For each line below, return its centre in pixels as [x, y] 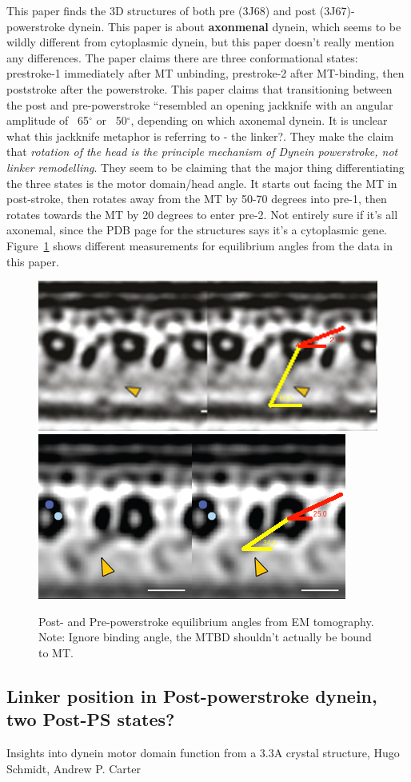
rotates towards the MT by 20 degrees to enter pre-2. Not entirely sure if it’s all [202, 214]
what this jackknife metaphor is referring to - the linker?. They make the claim [200, 136]
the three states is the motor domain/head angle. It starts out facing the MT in [202, 183]
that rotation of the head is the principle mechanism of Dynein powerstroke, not [202, 152]
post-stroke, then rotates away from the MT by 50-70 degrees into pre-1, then [197, 199]
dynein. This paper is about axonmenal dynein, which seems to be [235, 26]
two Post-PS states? [91, 719]
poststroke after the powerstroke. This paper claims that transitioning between [200, 88]
